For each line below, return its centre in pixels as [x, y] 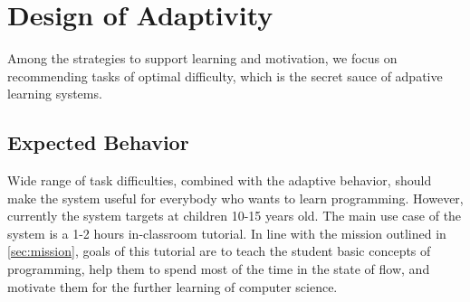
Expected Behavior [98, 142]
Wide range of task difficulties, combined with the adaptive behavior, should [220, 180]
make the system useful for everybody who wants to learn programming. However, [235, 198]
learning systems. [55, 94]
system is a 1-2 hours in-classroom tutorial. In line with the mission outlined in [227, 233]
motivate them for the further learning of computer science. [173, 286]
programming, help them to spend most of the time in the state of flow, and [219, 269]
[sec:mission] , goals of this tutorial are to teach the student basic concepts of [219, 251]
